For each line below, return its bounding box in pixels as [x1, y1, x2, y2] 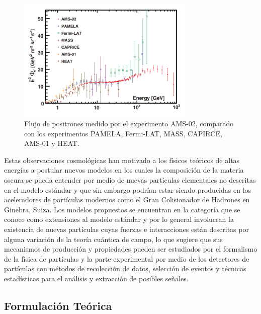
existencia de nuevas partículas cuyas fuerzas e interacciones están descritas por [4, 224, 249, 234]
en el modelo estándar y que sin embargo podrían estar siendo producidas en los [4, 184, 251, 195]
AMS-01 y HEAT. [24, 138, 79, 148]
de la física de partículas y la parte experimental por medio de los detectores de [4, 253, 249, 264]
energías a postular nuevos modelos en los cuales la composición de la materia [4, 165, 244, 175]
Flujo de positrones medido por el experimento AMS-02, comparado [24, 118, 234, 129]
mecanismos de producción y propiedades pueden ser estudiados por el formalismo [4, 244, 257, 254]
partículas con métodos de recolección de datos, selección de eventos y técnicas [4, 263, 246, 274]
